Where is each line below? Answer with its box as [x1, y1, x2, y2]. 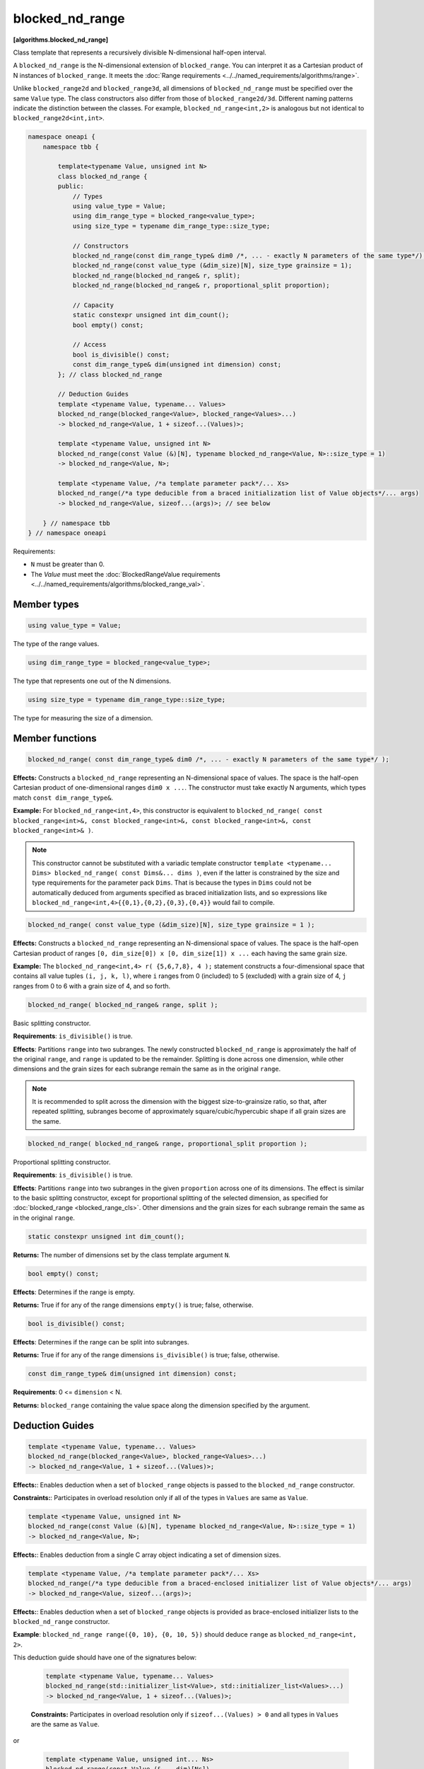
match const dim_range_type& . [13, 793, 113, 802]
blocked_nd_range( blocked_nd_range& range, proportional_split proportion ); [28, 1139, 307, 1148]
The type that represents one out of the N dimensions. [13, 676, 172, 685]
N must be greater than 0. [30, 560, 105, 569]
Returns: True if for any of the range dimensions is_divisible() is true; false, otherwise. [13, 1351, 280, 1359]
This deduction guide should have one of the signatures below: [13, 1653, 197, 1662]
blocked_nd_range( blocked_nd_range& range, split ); [28, 1001, 218, 1008]
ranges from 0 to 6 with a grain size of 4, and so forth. [13, 981, 171, 990]
